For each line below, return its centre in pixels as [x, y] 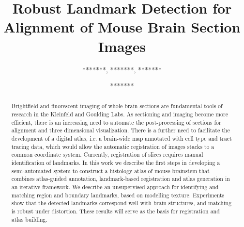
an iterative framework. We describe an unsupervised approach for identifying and [115, 187]
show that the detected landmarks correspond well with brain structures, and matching [121, 203]
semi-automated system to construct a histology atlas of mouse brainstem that [110, 170]
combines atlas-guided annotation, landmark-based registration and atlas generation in [121, 179]
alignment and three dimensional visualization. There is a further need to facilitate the [121, 130]
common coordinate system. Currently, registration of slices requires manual [107, 154]
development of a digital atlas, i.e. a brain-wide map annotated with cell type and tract [122, 138]
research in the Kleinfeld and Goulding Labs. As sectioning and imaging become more [120, 114]
